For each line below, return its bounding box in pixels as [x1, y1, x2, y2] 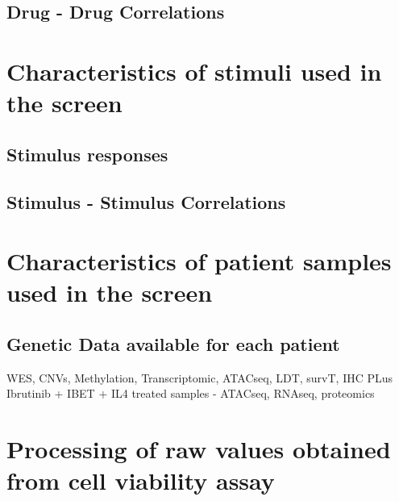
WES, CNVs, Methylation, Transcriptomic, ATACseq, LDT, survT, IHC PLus [6, 369, 393, 386]
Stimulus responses [6, 141, 168, 166]
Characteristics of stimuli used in [6, 54, 382, 87]
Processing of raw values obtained [6, 432, 391, 466]
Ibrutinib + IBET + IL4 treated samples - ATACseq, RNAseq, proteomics [6, 385, 375, 402]
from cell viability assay [6, 464, 275, 497]
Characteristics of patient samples [6, 244, 392, 278]
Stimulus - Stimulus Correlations [6, 189, 286, 214]
